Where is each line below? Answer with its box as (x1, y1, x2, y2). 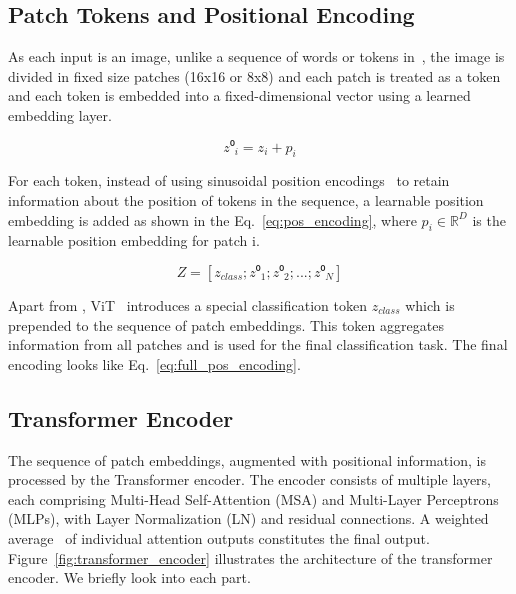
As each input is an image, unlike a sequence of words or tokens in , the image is (8, 46, 505, 67)
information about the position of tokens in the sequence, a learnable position (8, 189, 484, 210)
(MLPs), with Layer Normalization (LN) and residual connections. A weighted (8, 508, 489, 529)
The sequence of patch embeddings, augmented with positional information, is (8, 449, 486, 470)
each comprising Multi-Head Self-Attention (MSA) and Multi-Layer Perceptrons (8, 488, 499, 509)
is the (472, 209, 506, 230)
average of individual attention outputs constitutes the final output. (8, 527, 430, 548)
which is (405, 294, 455, 315)
